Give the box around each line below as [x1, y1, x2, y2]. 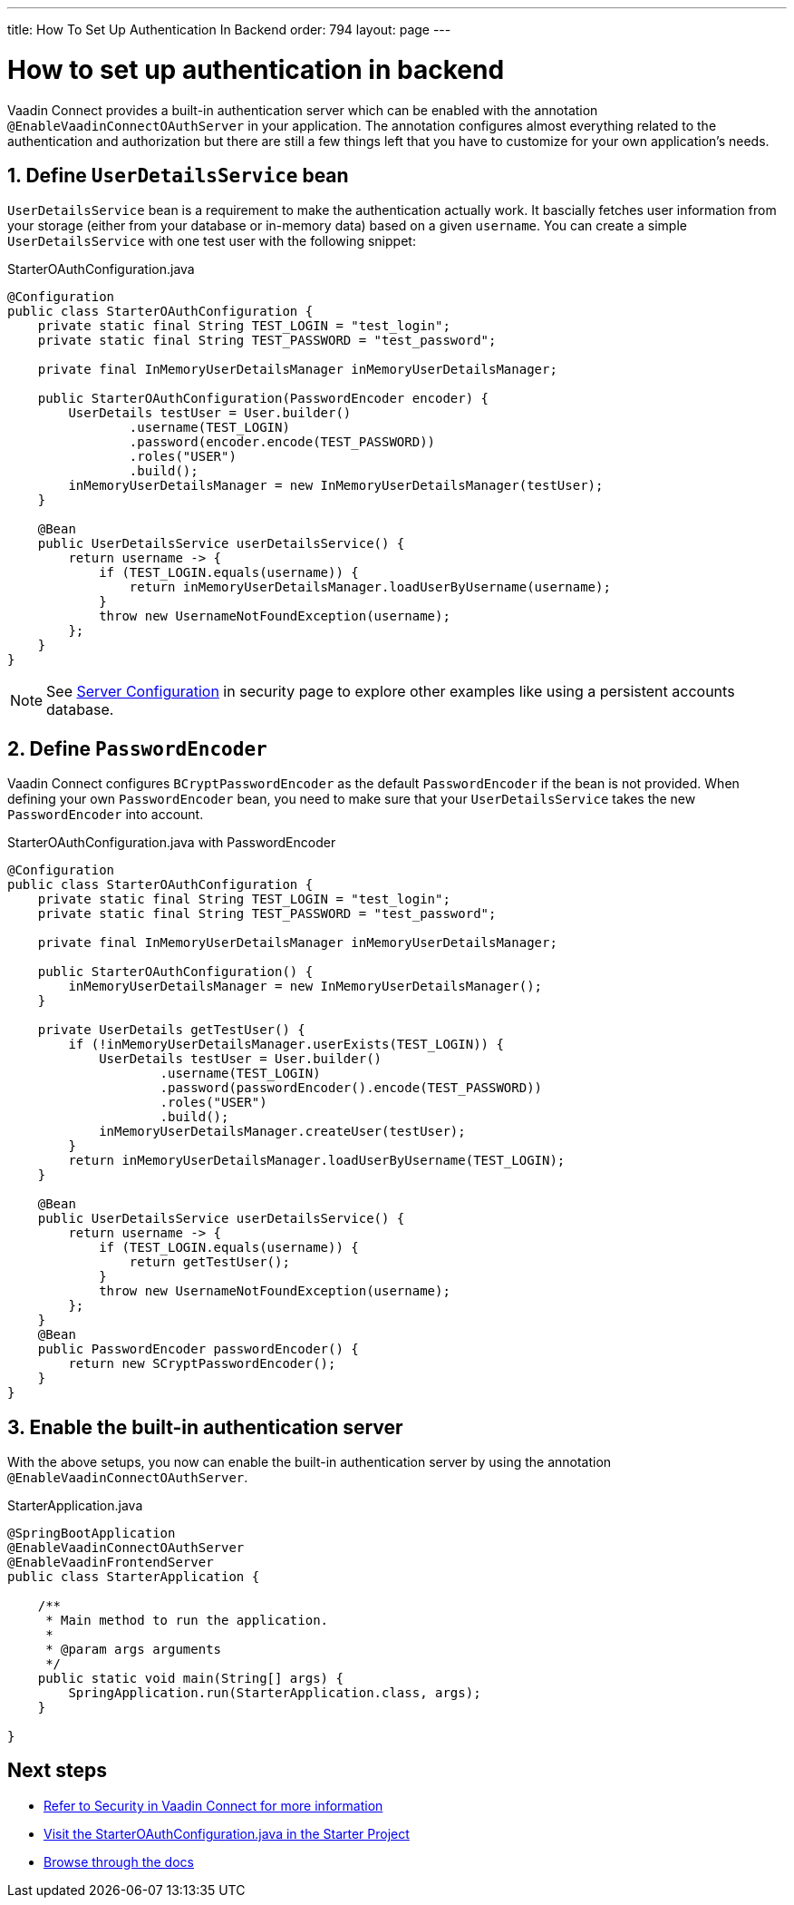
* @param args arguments [45, 1642, 222, 1657]
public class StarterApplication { [7, 1569, 260, 1585]
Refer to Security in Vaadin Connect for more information [44, 1797, 383, 1813]
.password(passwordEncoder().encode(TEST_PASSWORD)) [160, 1080, 543, 1096]
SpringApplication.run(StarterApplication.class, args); [68, 1685, 481, 1701]
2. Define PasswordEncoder [7, 737, 267, 760]
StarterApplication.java [7, 1498, 143, 1514]
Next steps [7, 1759, 107, 1783]
